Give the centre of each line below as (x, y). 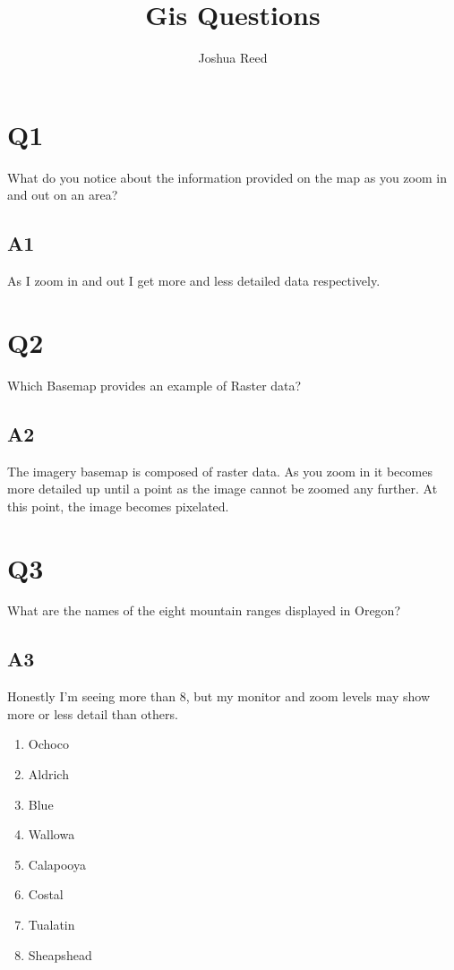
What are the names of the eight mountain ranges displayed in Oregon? (204, 610)
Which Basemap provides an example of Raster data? (154, 385)
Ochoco (48, 744)
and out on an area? (63, 195)
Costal (46, 894)
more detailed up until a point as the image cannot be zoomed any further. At (223, 489)
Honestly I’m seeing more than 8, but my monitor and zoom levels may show (219, 696)
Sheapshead (60, 954)
